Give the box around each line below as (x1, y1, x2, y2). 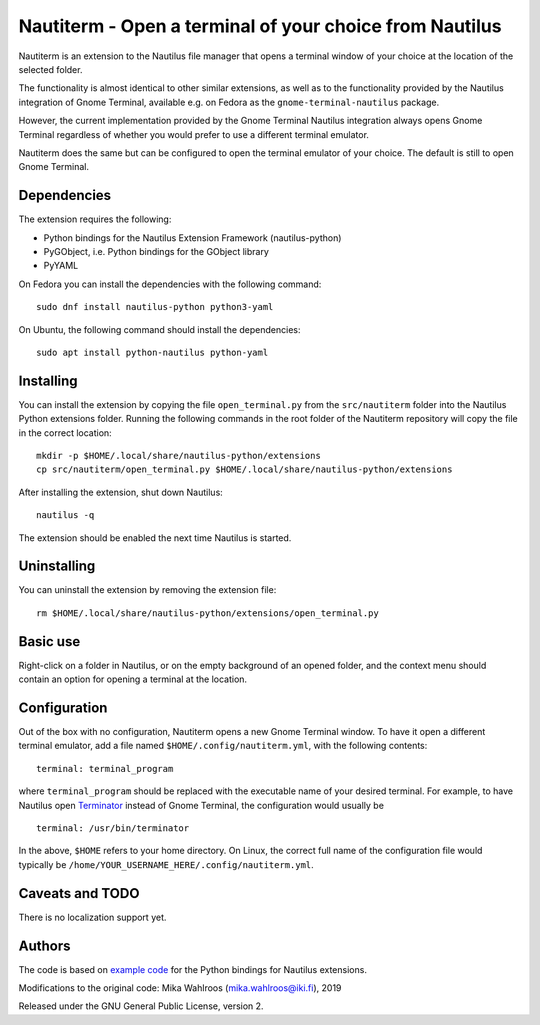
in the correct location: (18, 426, 112, 439)
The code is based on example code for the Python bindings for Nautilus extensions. (18, 963, 367, 975)
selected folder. (18, 63, 83, 75)
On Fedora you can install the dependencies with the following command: (18, 278, 322, 290)
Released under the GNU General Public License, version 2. (18, 1000, 264, 1012)
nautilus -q (36, 510, 95, 521)
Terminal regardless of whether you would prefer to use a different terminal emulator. (18, 128, 370, 140)
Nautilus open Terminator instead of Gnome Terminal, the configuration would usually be (18, 799, 385, 811)
